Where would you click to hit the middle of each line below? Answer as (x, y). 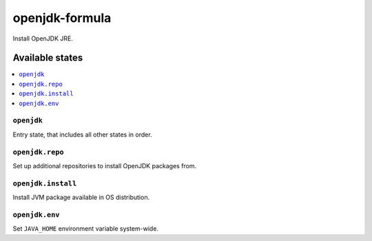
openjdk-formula (62, 18)
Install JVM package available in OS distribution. (81, 197)
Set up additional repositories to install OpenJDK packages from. (105, 165)
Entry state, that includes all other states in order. (82, 135)
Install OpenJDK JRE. (43, 38)
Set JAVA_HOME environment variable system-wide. (85, 229)
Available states (48, 58)
